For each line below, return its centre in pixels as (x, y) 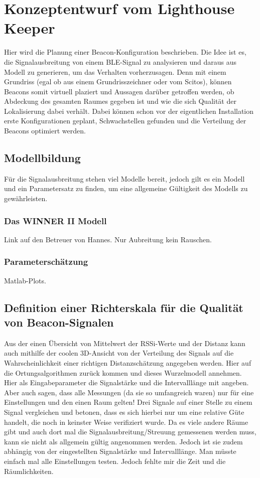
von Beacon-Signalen (59, 322)
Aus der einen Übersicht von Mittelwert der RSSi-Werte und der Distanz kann (125, 343)
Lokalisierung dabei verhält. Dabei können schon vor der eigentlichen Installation (129, 111)
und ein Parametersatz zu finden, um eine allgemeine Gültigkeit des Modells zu (126, 188)
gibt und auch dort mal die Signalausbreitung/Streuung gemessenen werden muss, (130, 432)
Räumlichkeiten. (29, 471)
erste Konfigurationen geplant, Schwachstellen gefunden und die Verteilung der (125, 121)
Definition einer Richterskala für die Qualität (124, 307)
